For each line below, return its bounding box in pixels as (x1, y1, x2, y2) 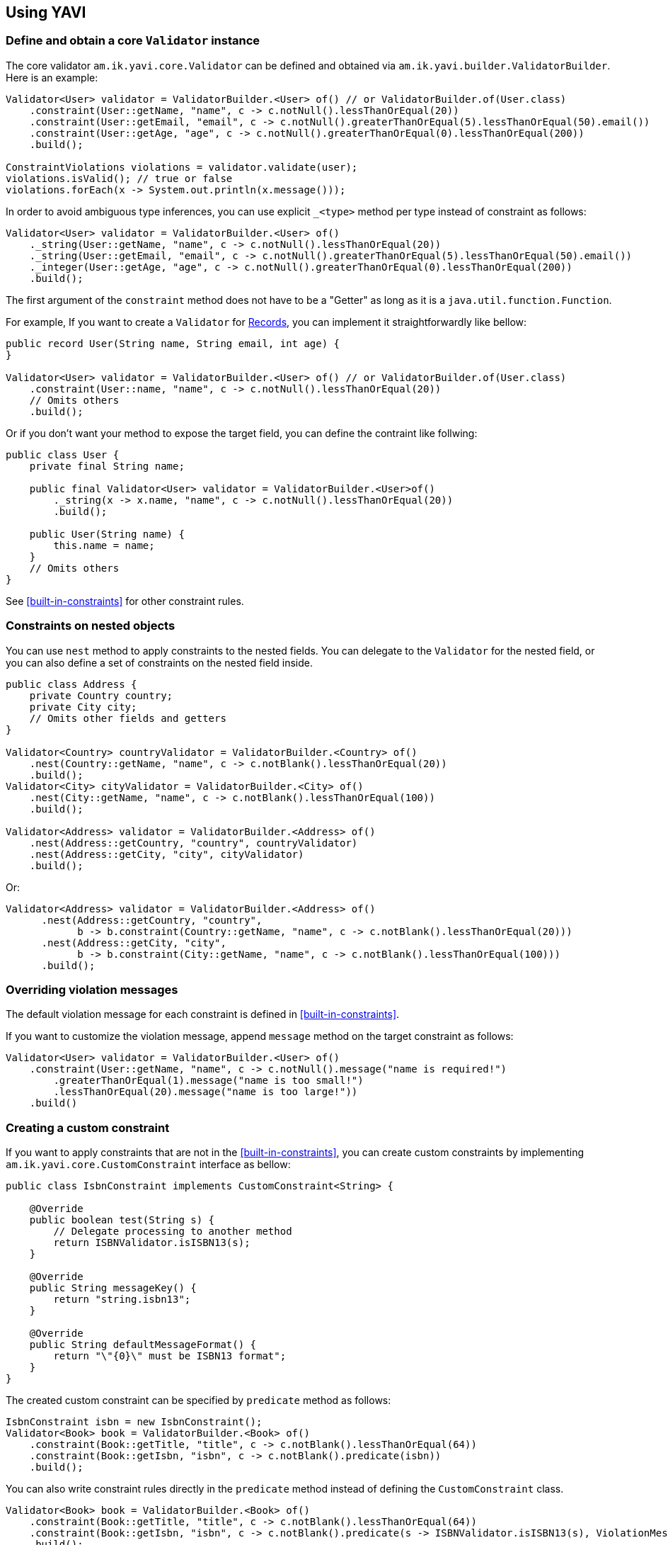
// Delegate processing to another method (53, 1226, 292, 1238)
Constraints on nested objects (6, 618, 175, 633)
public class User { (6, 448, 120, 460)
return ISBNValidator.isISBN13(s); (53, 1237, 250, 1249)
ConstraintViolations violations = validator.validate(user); (6, 161, 358, 173)
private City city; (29, 701, 137, 713)
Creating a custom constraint (6, 1120, 170, 1135)
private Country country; (29, 689, 173, 701)
